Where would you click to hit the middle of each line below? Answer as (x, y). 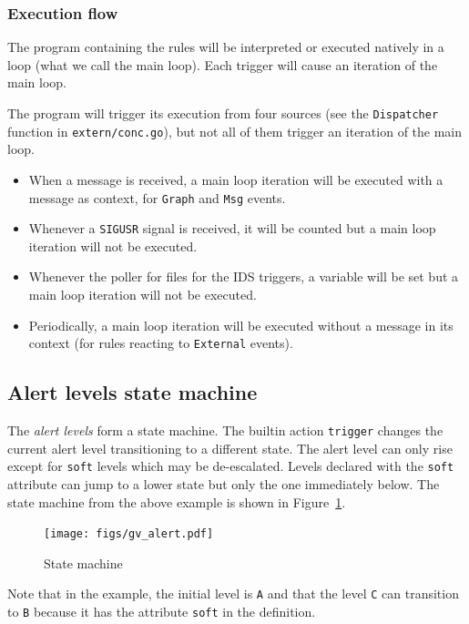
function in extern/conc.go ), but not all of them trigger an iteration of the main (235, 131)
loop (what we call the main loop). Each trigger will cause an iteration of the (223, 64)
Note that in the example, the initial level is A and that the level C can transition (233, 593)
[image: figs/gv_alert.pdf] (129, 534)
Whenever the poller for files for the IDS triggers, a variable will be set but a (244, 276)
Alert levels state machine (133, 392)
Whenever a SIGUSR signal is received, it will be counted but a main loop (232, 228)
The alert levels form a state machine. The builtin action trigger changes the (225, 430)
